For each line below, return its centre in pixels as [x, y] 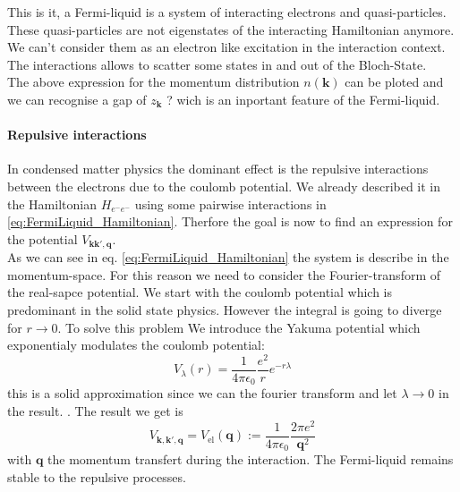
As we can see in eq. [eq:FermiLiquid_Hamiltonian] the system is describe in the [228, 257]
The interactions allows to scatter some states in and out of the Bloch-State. [217, 64]
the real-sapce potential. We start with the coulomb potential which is [200, 292]
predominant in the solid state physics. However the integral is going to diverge [225, 309]
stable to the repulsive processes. [97, 476]
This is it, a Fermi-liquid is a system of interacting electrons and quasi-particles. [227, 12]
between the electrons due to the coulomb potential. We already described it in [224, 186]
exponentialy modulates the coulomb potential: [136, 345]
